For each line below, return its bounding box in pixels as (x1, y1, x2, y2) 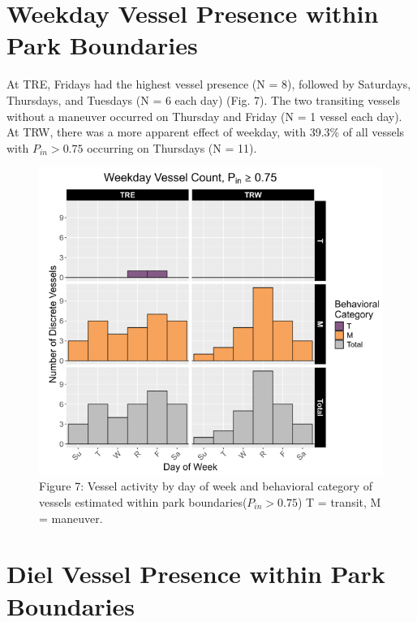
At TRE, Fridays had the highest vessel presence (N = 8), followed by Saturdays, (6, 76, 411, 93)
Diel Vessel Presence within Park (6, 557, 385, 590)
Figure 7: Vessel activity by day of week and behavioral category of (39, 477, 373, 495)
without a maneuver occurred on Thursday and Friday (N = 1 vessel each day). (6, 107, 402, 124)
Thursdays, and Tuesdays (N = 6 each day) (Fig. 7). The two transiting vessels (6, 91, 401, 108)
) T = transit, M (297, 494, 381, 511)
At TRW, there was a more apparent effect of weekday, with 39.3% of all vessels (6, 123, 405, 140)
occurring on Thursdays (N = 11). (87, 139, 257, 156)
